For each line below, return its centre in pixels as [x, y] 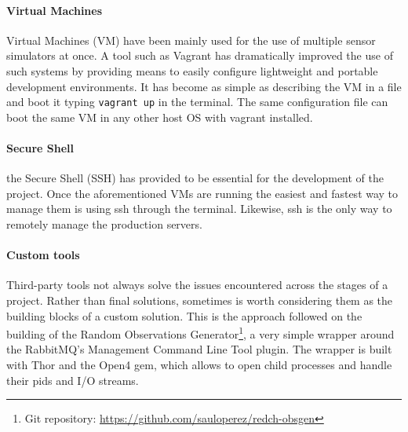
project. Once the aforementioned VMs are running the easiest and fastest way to [202, 193]
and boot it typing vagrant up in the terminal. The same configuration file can [197, 102]
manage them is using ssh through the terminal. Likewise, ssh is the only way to [199, 209]
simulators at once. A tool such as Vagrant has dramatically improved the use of [200, 55]
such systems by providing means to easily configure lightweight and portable [192, 70]
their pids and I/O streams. [73, 380]
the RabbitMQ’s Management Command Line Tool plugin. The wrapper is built [199, 349]
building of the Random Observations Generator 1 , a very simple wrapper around [200, 333]
